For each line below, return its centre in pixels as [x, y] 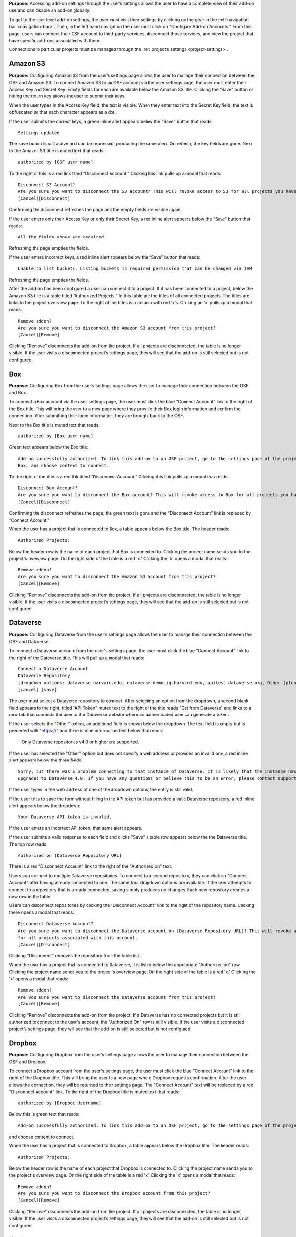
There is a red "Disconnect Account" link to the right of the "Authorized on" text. [91, 866]
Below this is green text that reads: [44, 1114]
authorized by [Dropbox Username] [59, 1103]
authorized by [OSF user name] [56, 162]
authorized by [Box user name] [56, 436]
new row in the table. [30, 897]
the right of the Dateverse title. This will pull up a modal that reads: [77, 658]
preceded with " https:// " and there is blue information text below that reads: [86, 731]
